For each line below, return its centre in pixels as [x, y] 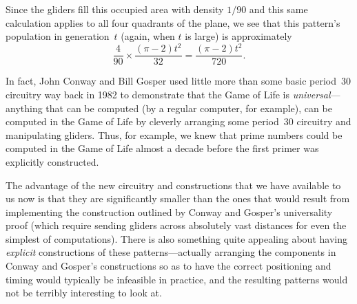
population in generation [58, 36]
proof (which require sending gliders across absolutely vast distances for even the [176, 225]
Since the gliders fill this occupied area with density [115, 9]
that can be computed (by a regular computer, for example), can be [189, 108]
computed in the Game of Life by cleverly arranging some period [142, 121]
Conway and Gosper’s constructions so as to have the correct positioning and [169, 266]
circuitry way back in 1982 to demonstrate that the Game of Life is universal [168, 94]
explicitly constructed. [52, 161]
